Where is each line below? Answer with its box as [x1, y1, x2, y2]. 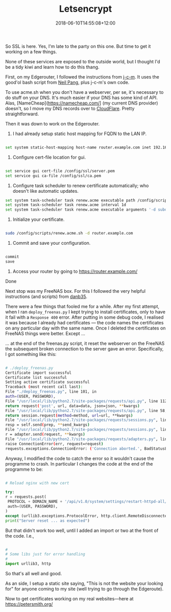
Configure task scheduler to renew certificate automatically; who [12, 182, 149, 189]
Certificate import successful [5, 370, 72, 375]
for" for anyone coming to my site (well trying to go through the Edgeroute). [5, 586, 164, 592]
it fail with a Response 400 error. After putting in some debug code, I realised [5, 314, 164, 320]
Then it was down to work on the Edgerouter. [5, 120, 100, 126]
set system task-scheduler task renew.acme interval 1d [5, 202, 126, 208]
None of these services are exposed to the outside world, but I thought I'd [5, 58, 160, 64]
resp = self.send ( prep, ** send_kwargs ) [5, 422, 90, 427]
